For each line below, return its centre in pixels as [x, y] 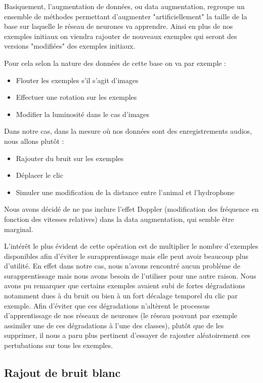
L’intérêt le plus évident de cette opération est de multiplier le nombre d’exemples [131, 246]
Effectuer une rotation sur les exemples [76, 97]
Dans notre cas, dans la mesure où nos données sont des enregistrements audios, [128, 131]
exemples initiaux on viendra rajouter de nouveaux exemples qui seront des [121, 36]
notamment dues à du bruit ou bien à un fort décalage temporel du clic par [121, 296]
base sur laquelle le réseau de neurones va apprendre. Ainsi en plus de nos [119, 26]
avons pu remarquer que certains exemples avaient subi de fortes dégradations [125, 285]
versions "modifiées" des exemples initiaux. [70, 46]
